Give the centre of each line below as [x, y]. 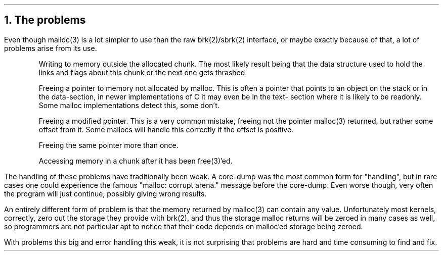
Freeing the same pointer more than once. [108, 145]
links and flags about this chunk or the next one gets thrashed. [143, 72]
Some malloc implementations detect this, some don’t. [129, 105]
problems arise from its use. [51, 48]
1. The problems [45, 20]
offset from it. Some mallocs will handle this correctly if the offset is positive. [166, 129]
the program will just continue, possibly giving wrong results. [105, 193]
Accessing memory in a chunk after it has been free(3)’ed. [136, 161]
